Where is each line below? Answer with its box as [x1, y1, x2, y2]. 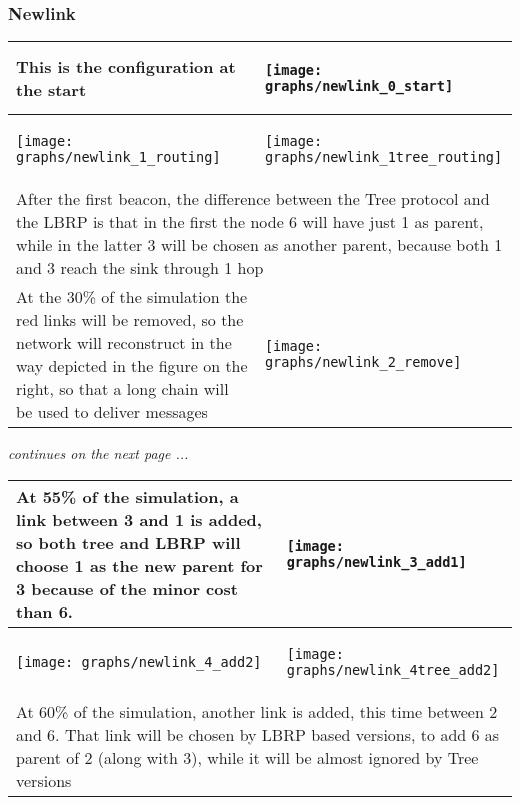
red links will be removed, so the [16, 308, 244, 332]
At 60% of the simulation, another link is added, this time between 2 [16, 699, 498, 723]
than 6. [16, 599, 73, 623]
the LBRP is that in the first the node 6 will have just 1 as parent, [16, 210, 484, 234]
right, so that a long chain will [16, 377, 229, 401]
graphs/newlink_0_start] [264, 78, 454, 95]
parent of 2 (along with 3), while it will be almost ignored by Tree [16, 745, 479, 769]
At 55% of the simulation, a [16, 484, 239, 508]
